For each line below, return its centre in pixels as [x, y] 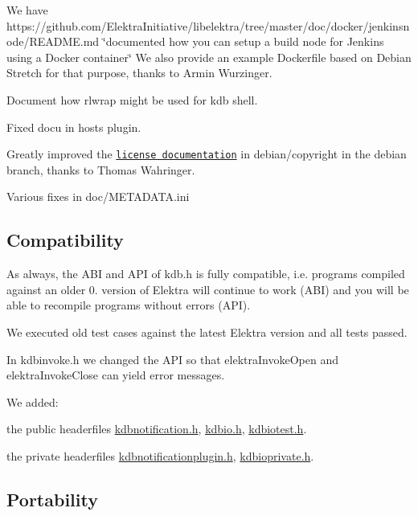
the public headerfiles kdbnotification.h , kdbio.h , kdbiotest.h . [157, 429]
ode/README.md [53, 41]
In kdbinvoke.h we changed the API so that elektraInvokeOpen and [172, 359]
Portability [52, 499]
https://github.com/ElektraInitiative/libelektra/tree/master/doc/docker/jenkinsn [208, 25]
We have [27, 10]
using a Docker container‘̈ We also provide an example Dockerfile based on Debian [209, 57]
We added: [33, 401]
